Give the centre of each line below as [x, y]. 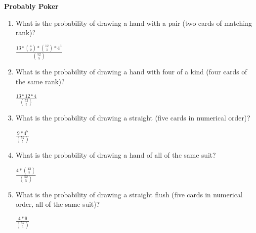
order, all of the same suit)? [58, 204]
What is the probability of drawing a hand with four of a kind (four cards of [131, 72]
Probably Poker [31, 6]
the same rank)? [40, 81]
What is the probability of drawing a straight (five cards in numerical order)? [133, 118]
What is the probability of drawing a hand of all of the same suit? [116, 155]
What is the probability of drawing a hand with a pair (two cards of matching [134, 23]
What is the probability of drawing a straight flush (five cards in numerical [129, 194]
